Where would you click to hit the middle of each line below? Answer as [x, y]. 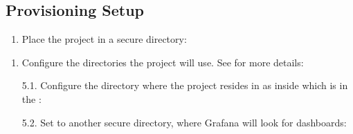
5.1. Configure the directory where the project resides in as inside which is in [185, 85]
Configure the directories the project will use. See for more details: [163, 62]
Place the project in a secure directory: [104, 39]
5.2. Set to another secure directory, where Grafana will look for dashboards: [184, 122]
